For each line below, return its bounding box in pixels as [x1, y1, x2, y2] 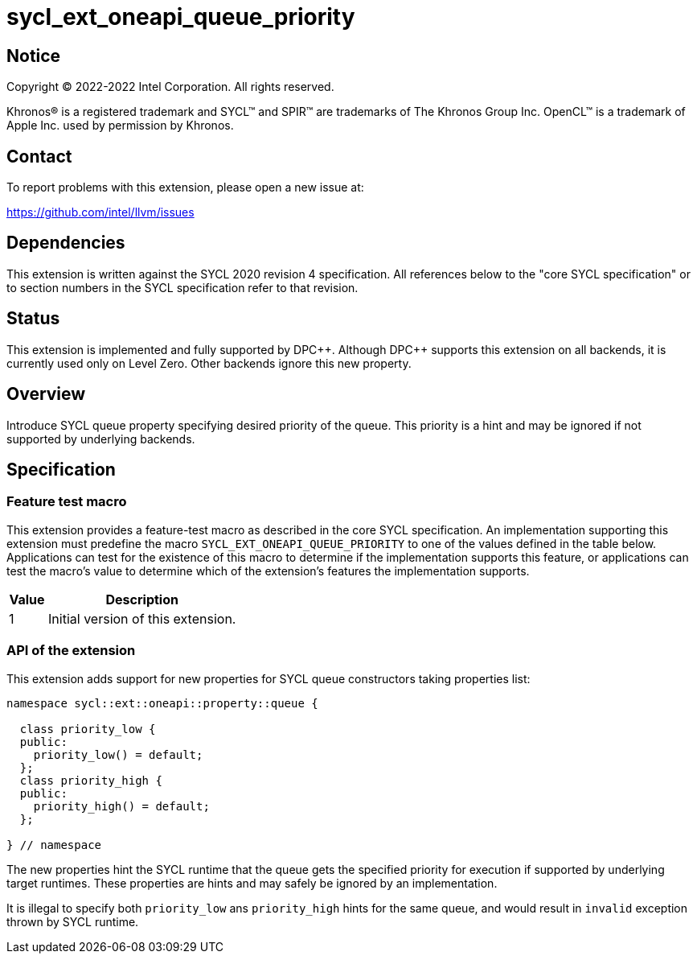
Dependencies [6, 233, 125, 253]
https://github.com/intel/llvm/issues [6, 205, 195, 220]
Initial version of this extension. [48, 610, 236, 627]
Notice [6, 45, 61, 66]
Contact [6, 146, 72, 167]
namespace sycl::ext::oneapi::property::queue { [6, 696, 318, 710]
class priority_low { [19, 722, 156, 735]
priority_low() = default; [33, 748, 203, 761]
